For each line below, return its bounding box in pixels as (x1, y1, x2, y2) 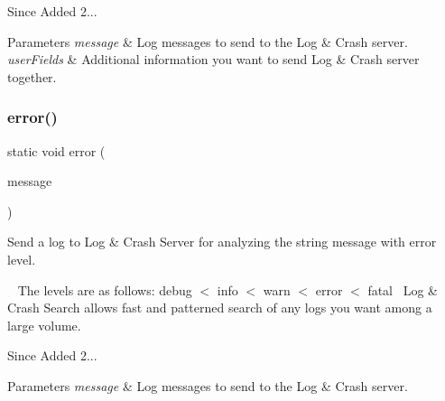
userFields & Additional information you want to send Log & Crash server (7, 50, 420, 69)
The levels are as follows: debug (17, 280, 192, 299)
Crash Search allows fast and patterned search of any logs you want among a (7, 298, 432, 317)
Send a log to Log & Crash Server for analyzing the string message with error (7, 232, 437, 251)
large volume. (7, 315, 81, 334)
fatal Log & (367, 280, 438, 299)
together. (7, 67, 57, 86)
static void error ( (7, 141, 106, 160)
